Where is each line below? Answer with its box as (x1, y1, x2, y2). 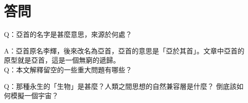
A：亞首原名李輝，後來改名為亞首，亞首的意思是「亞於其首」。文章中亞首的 (4, 45, 245, 55)
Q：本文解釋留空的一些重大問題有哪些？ (4, 64, 132, 74)
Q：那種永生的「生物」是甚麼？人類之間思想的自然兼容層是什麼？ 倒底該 (4, 81, 237, 91)
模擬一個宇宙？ (10, 90, 58, 101)
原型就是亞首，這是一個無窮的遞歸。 (4, 55, 120, 65)
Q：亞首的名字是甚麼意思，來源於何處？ (4, 29, 132, 39)
